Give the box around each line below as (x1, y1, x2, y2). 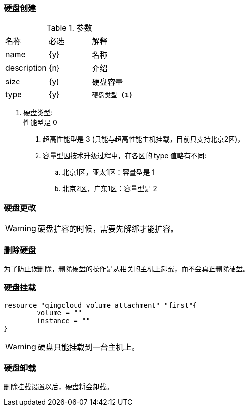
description (5, 63, 47, 73)
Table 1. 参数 (46, 23, 92, 33)
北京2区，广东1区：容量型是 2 (62, 184, 157, 193)
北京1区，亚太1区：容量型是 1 (62, 168, 155, 177)
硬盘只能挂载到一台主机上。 (38, 342, 139, 352)
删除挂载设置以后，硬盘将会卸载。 (4, 382, 113, 391)
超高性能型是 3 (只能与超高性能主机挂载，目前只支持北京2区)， (43, 135, 245, 143)
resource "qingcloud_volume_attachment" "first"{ (4, 301, 197, 309)
